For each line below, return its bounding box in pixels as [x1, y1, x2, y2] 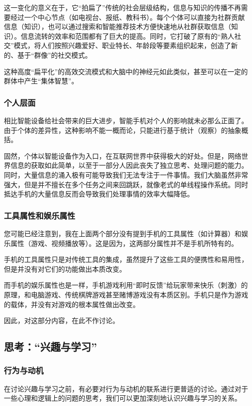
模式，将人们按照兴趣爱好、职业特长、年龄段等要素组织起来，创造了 [14, 40, 231, 50]
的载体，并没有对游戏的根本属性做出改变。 [4, 299, 140, 309]
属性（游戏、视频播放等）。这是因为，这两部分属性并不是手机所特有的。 [10, 238, 238, 248]
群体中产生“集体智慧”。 [4, 76, 79, 86]
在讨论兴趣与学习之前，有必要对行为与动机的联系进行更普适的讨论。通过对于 [4, 383, 248, 393]
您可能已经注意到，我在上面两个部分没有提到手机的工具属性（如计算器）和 [4, 228, 241, 238]
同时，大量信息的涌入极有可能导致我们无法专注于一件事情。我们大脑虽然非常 [4, 169, 248, 179]
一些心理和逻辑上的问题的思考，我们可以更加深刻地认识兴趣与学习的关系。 [4, 393, 241, 403]
